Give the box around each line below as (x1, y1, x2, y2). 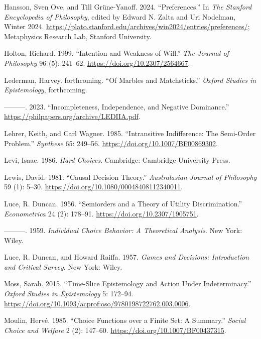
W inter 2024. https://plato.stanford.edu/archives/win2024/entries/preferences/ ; (4, 21, 250, 32)
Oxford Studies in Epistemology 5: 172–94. (4, 288, 134, 299)
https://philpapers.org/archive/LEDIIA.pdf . (4, 111, 141, 122)
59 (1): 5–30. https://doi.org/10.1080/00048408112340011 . (4, 181, 183, 192)
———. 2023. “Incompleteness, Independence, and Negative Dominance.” (4, 101, 229, 111)
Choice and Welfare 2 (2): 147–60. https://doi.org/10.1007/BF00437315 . (4, 324, 226, 335)
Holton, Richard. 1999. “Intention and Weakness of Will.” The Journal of (4, 48, 229, 58)
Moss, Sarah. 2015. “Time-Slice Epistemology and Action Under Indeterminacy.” (4, 278, 251, 289)
